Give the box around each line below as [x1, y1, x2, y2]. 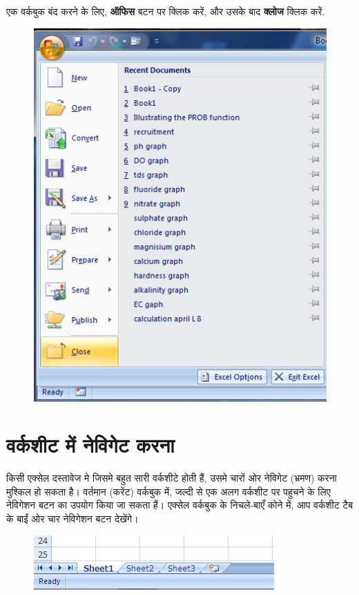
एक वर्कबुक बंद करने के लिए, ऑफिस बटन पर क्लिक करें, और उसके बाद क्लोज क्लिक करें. [6, 4, 325, 18]
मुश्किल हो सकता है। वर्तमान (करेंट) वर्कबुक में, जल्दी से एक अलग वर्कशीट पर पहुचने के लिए [6, 484, 331, 498]
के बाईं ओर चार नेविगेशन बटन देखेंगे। [6, 511, 139, 525]
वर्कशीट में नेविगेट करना [6, 431, 175, 459]
